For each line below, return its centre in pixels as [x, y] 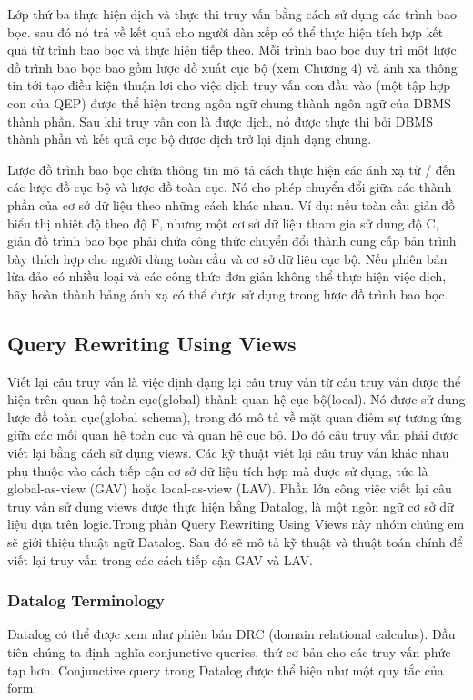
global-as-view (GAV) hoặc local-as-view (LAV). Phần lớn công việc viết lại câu [230, 488]
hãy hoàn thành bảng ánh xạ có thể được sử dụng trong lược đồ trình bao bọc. [228, 294]
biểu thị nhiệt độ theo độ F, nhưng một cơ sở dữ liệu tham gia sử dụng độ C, [223, 223]
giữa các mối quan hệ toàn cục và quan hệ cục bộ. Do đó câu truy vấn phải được [233, 435]
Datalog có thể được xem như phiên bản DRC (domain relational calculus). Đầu [231, 634]
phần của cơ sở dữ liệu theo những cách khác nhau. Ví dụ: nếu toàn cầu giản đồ [231, 204]
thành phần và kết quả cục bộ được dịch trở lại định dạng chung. [190, 139]
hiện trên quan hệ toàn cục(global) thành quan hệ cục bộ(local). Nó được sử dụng [236, 399]
